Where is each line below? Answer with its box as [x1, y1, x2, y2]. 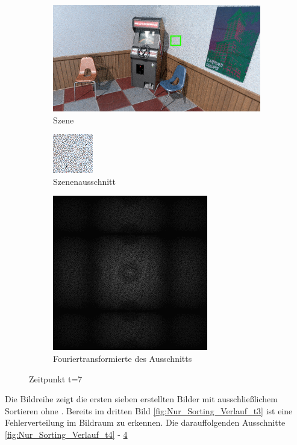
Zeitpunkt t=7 [29, 372, 83, 385]
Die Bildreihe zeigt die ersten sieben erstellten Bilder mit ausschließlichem [5, 393, 278, 405]
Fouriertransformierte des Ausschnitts [53, 352, 192, 364]
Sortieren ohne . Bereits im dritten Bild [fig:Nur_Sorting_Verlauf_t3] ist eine [5, 404, 293, 417]
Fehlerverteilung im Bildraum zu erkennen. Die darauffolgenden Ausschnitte [5, 416, 286, 429]
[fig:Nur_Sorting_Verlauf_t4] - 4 [5, 428, 128, 440]
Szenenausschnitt [53, 175, 116, 187]
